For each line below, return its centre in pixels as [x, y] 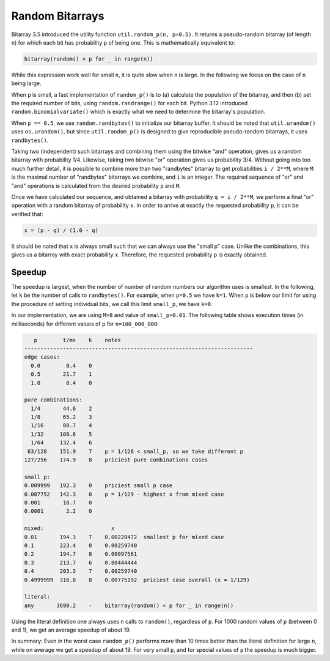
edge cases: [42, 357]
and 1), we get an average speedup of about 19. [71, 630]
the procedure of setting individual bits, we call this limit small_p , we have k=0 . [112, 304]
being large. [26, 83]
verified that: [28, 214]
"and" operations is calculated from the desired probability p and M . [96, 185]
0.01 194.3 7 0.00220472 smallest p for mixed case [124, 537]
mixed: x [69, 528]
